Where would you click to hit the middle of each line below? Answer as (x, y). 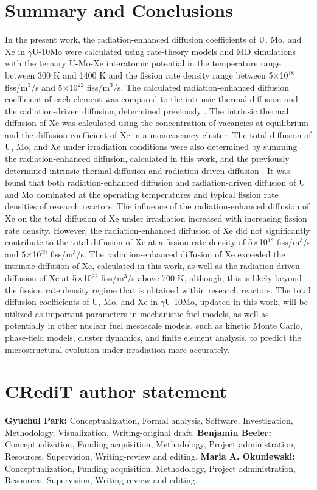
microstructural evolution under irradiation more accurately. (117, 349)
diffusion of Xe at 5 (41, 278)
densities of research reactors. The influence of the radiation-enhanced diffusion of (157, 206)
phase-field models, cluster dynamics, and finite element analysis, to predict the (153, 337)
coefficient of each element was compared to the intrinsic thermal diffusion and (152, 99)
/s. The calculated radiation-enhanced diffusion (201, 87)
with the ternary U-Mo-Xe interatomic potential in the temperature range (143, 63)
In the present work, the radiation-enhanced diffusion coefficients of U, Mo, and (153, 39)
